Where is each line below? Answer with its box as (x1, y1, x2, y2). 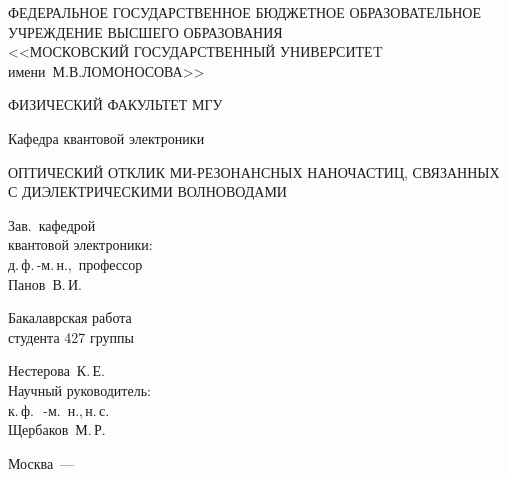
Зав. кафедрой (8, 214, 96, 235)
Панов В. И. (8, 273, 82, 294)
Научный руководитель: (8, 379, 151, 400)
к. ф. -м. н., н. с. (8, 399, 110, 420)
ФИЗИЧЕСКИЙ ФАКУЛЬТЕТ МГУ (8, 94, 223, 115)
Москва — (8, 452, 75, 473)
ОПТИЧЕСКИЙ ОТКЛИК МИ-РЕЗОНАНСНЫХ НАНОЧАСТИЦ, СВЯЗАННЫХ (8, 161, 500, 182)
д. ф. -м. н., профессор (8, 253, 143, 274)
